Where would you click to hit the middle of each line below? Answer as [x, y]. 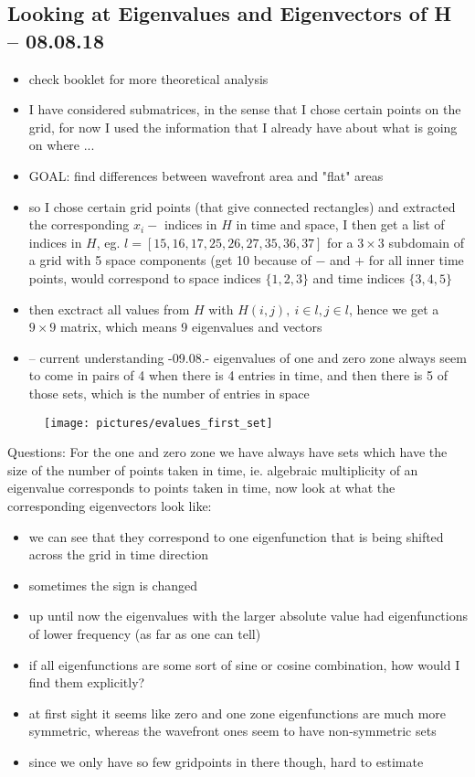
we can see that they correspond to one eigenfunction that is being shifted [236, 536]
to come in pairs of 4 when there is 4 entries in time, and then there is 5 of [238, 375]
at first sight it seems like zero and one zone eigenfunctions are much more [237, 713]
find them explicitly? [87, 682]
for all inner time [416, 260]
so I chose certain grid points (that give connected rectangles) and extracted [242, 206]
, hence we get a [394, 309]
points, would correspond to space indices [145, 277]
